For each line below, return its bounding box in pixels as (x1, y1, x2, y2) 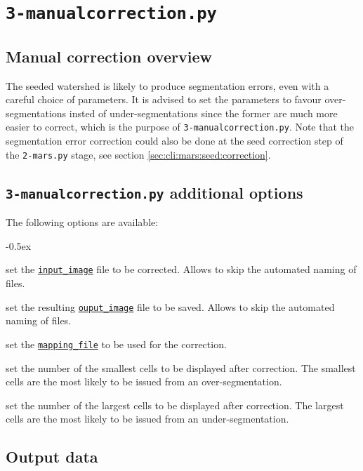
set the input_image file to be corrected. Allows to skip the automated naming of (6, 262, 357, 277)
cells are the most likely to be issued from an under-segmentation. (6, 411, 289, 426)
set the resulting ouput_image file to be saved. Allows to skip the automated (6, 299, 335, 314)
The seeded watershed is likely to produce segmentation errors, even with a (6, 78, 329, 93)
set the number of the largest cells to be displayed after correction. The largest (6, 397, 344, 412)
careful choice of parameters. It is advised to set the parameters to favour (6, 92, 322, 107)
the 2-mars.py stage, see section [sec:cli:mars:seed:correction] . (6, 147, 271, 161)
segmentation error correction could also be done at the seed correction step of (6, 133, 343, 148)
